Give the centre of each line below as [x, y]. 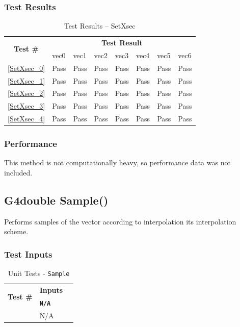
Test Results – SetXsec [100, 26]
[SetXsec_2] [26, 93]
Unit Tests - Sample [39, 273]
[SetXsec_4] [26, 119]
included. [18, 173]
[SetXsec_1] [26, 80]
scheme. [16, 231]
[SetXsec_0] [26, 68]
